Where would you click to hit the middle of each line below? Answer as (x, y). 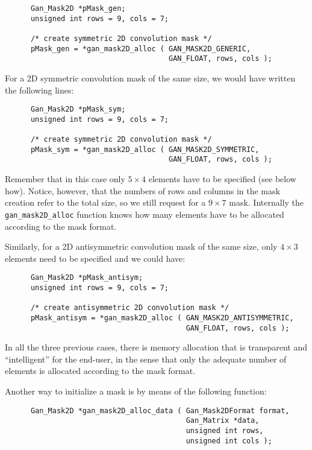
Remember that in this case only (65, 179)
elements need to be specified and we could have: (95, 258)
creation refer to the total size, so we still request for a (105, 202)
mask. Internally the (267, 202)
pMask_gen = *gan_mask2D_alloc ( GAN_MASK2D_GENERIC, (141, 49)
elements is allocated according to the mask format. (100, 371)
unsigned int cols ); (229, 441)
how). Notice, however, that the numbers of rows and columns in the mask (142, 190)
